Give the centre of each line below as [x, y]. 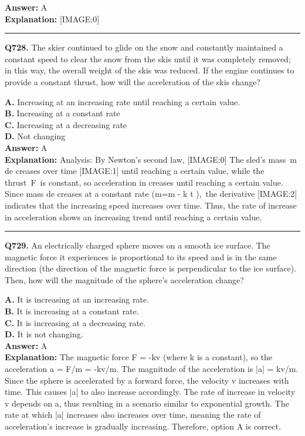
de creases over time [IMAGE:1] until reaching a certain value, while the [135, 171]
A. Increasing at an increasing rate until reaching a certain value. [123, 101]
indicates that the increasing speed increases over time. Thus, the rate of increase [151, 205]
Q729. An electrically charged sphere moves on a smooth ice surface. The [138, 245]
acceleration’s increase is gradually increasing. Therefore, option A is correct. [143, 426]
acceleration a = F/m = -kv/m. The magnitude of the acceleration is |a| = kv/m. [152, 369]
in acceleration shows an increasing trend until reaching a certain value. [133, 217]
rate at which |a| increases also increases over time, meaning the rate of [133, 415]
